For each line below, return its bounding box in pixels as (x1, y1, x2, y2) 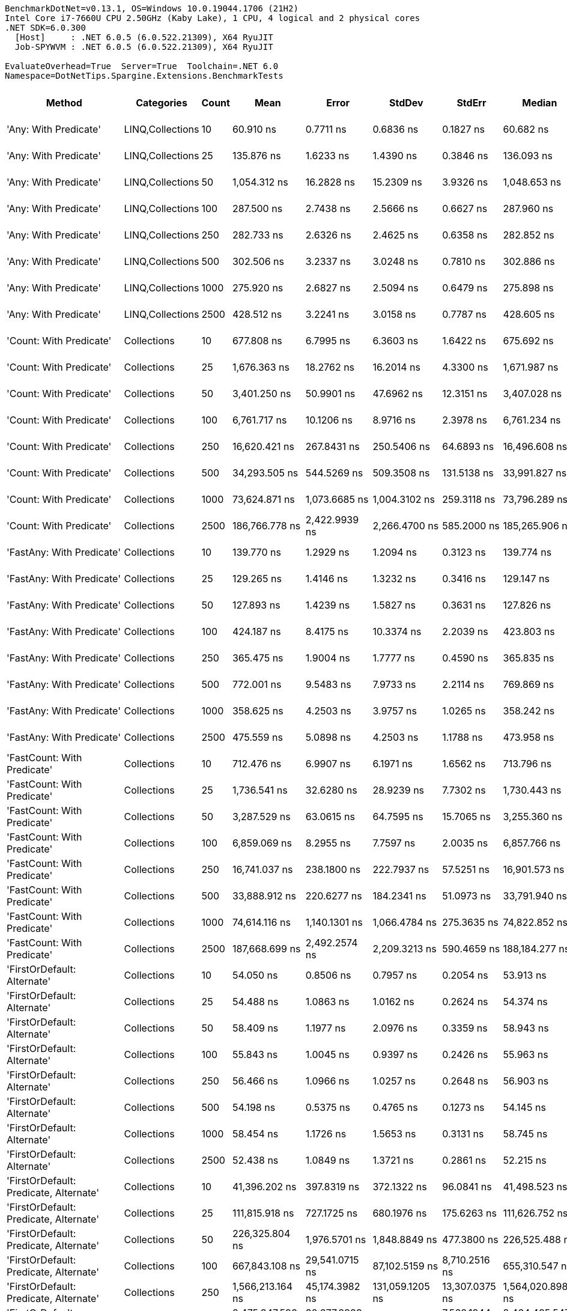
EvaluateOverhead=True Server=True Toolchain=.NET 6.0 (5, 61, 279, 71)
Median (522, 97, 557, 109)
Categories (136, 97, 187, 109)
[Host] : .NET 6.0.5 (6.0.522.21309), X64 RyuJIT (14, 32, 273, 42)
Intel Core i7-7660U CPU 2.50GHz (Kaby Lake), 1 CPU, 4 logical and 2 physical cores (5, 13, 420, 23)
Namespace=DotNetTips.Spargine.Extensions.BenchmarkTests (5, 71, 283, 81)
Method (46, 97, 82, 109)
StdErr (456, 97, 487, 109)
